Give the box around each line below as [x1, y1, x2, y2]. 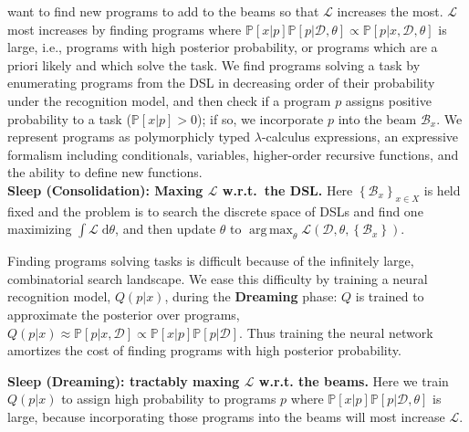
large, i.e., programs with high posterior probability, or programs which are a [7, 37, 438, 57]
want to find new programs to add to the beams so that [7, 2, 319, 20]
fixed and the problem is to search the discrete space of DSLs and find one [7, 201, 423, 220]
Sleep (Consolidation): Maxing [7, 180, 203, 199]
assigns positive [345, 90, 432, 110]
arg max [249, 224, 293, 237]
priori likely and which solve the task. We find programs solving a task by [7, 55, 421, 74]
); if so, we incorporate [197, 109, 324, 128]
